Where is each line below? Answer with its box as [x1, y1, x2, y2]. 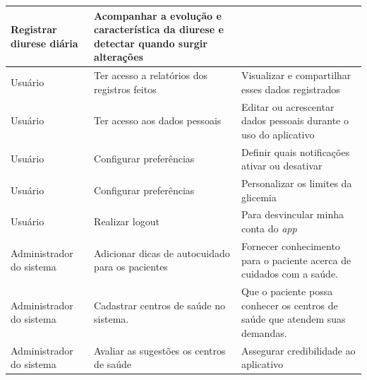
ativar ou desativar [241, 158, 323, 173]
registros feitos [94, 81, 157, 96]
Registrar [11, 22, 57, 37]
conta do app [241, 221, 297, 236]
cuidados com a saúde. [241, 266, 338, 281]
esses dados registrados [241, 81, 340, 96]
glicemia [241, 189, 277, 204]
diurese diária [11, 35, 78, 50]
